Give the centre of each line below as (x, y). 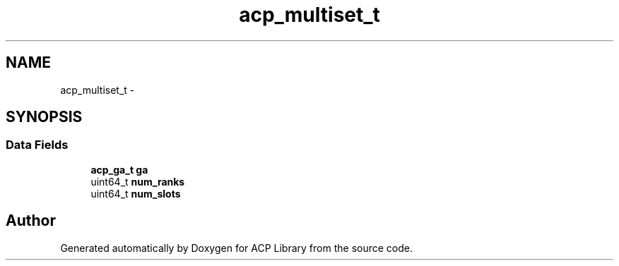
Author (31, 221)
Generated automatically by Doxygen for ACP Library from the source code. (236, 248)
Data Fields (37, 145)
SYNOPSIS (44, 117)
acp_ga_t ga (119, 169)
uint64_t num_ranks (138, 181)
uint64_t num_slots (136, 193)
